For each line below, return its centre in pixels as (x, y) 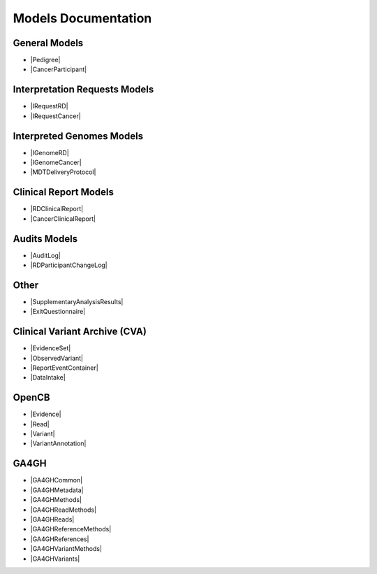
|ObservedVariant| (57, 358)
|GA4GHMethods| (56, 500)
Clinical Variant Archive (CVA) (80, 332)
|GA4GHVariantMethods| (66, 549)
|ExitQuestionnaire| (58, 312)
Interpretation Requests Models (83, 90)
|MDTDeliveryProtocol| (63, 172)
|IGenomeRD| (50, 152)
